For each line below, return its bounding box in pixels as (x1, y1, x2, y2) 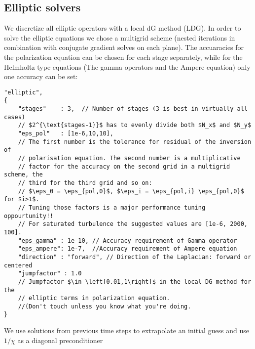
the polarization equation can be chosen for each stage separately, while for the (4, 51, 243, 62)
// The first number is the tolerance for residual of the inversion (18, 138, 252, 145)
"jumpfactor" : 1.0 (18, 270, 82, 277)
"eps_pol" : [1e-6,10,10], (18, 130, 113, 137)
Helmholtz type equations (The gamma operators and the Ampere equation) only (4, 61, 251, 72)
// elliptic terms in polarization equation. (18, 295, 170, 302)
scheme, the (4, 171, 43, 178)
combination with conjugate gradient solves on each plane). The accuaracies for (4, 42, 244, 52)
